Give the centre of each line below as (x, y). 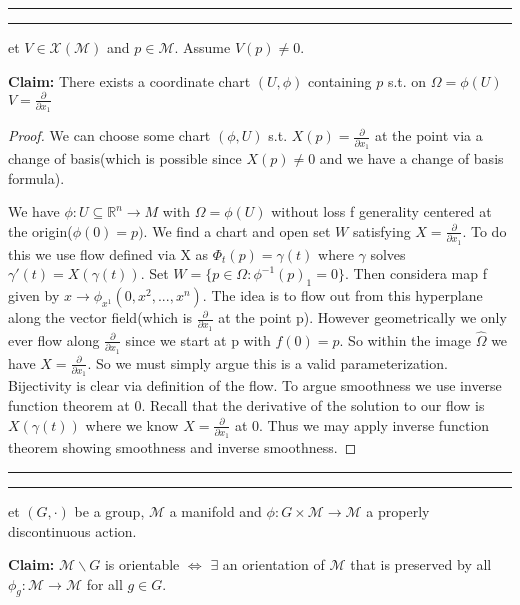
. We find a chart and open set (237, 230)
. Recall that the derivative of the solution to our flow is (313, 405)
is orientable (142, 564)
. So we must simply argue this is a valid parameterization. (267, 362)
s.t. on (407, 80)
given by (34, 295)
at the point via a (428, 135)
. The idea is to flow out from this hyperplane (342, 295)
